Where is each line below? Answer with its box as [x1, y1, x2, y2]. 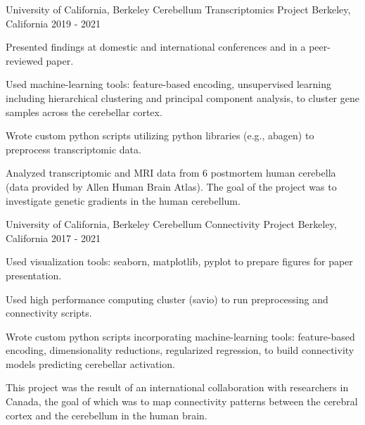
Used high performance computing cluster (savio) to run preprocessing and [6, 291, 328, 306]
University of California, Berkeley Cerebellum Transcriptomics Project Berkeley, [6, 2, 351, 16]
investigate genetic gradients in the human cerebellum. [6, 193, 241, 208]
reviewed [6, 53, 43, 68]
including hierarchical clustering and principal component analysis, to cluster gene [6, 90, 359, 105]
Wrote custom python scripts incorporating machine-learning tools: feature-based [6, 329, 355, 343]
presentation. [6, 267, 62, 282]
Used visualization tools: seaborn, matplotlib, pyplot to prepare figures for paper [6, 254, 353, 269]
